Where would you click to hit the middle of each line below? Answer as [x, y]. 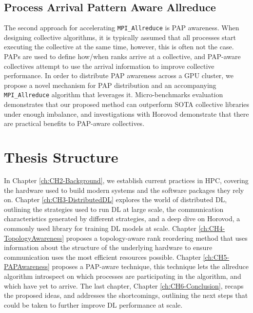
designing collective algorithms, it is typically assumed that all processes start [120, 37]
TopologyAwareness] [34, 238]
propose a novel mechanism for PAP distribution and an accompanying [110, 85]
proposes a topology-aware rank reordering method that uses [157, 238]
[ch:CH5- [216, 257]
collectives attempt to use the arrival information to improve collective [109, 66]
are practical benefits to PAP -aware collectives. [74, 123]
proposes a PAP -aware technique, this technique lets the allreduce [150, 266]
